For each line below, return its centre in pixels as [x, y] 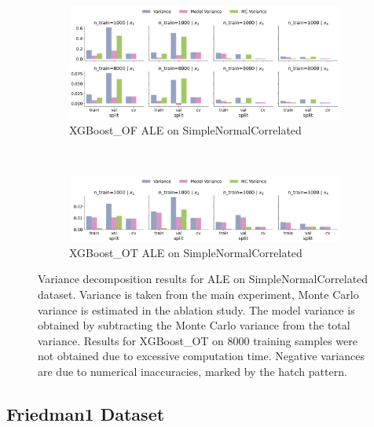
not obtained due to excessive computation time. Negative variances [201, 356]
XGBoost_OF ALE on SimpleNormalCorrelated [185, 130]
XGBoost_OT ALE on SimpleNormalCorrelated [186, 252]
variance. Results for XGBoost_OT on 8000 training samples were [198, 340]
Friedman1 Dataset [86, 413]
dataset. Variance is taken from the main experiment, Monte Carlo [198, 294]
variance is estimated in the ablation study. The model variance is [196, 309]
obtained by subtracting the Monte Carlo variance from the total [194, 325]
